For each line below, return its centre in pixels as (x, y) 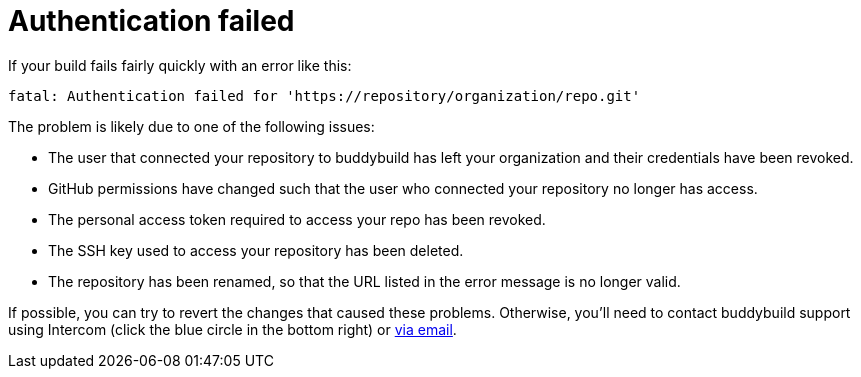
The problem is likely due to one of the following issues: (191, 126)
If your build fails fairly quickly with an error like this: (180, 65)
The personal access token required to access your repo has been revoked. (297, 219)
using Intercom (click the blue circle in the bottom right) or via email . (232, 329)
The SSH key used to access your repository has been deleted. (256, 250)
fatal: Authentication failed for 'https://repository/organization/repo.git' (324, 95)
